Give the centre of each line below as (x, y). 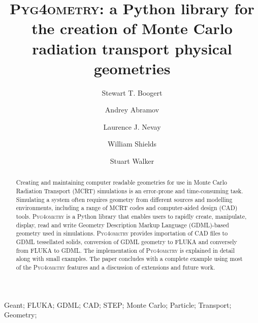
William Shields (132, 144)
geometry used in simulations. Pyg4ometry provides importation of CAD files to (122, 233)
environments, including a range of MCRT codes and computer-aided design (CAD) (127, 208)
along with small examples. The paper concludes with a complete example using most (129, 259)
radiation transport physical (132, 48)
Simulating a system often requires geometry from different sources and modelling (124, 199)
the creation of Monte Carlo (132, 28)
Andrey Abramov (132, 110)
